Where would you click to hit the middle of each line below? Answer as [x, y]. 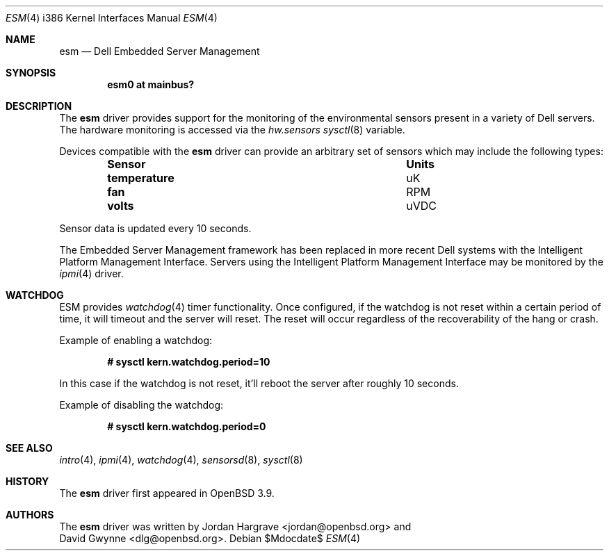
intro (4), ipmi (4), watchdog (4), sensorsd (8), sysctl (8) [181, 460]
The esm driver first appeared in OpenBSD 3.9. [167, 493]
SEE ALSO [29, 448]
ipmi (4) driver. [91, 273]
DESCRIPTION [39, 106]
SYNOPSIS [31, 73]
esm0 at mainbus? [151, 84]
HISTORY [27, 481]
